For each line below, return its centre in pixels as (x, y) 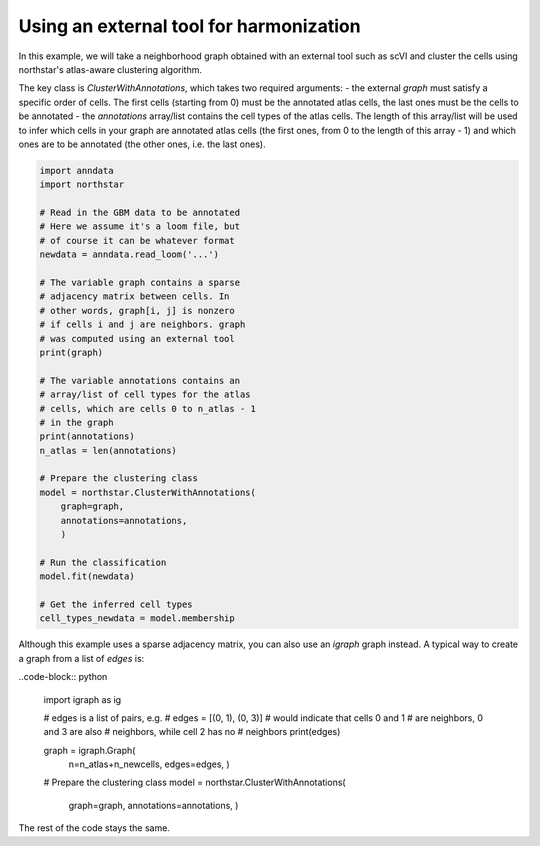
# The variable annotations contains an (139, 380)
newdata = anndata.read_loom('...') (129, 254)
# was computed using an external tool (137, 338)
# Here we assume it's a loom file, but (139, 226)
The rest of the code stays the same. (94, 828)
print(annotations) (87, 436)
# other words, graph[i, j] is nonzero (137, 310)
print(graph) (71, 352)
